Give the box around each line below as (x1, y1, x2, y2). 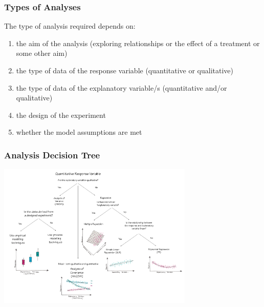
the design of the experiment (16, 109, 106, 120)
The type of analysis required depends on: (4, 21, 136, 31)
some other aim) (16, 48, 68, 58)
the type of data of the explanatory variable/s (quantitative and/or (16, 82, 227, 93)
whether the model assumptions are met (16, 127, 142, 137)
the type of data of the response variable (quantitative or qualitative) (16, 65, 233, 75)
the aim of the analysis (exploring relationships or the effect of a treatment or (16, 37, 260, 48)
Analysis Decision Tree (4, 148, 100, 161)
